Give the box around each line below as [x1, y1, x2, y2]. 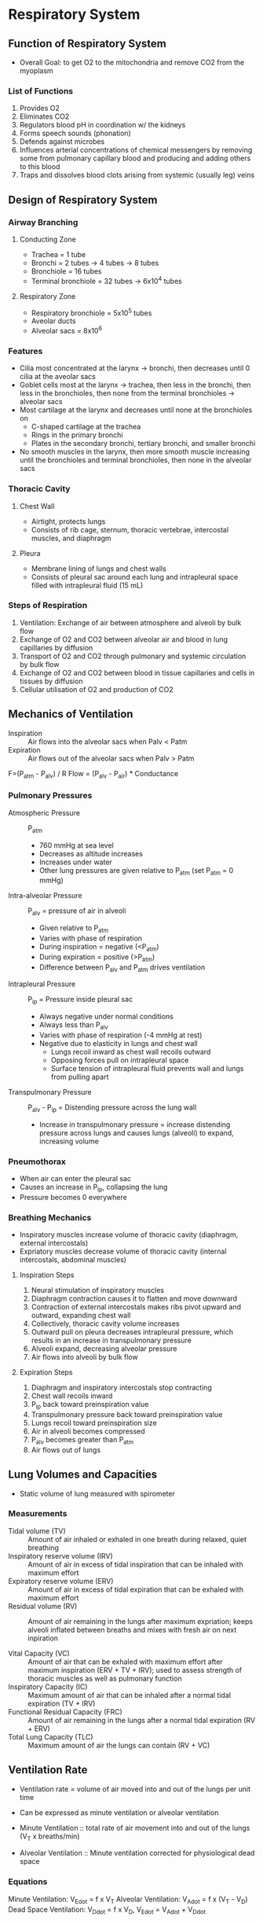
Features [8, 345, 43, 356]
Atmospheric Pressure [8, 808, 81, 817]
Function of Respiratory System [8, 37, 167, 50]
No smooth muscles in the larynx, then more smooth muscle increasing [19, 447, 250, 457]
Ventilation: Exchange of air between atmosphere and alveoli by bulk [19, 617, 242, 627]
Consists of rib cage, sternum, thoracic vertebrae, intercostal [31, 525, 229, 534]
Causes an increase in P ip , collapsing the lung [19, 1182, 168, 1193]
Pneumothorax [8, 1156, 67, 1167]
